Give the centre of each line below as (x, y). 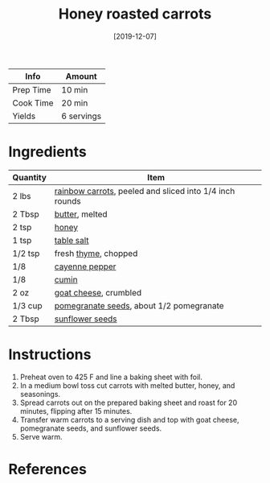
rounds (68, 200)
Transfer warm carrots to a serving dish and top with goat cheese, (129, 419)
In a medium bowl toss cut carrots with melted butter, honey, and (127, 385)
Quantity (29, 177)
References (47, 469)
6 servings (82, 116)
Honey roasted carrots (135, 14)
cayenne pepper (85, 266)
